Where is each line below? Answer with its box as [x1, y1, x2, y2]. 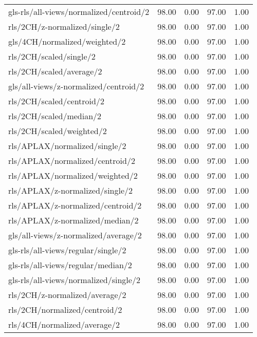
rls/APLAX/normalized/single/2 [8, 140, 126, 152]
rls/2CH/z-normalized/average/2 [8, 289, 126, 301]
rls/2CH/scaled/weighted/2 [8, 125, 107, 137]
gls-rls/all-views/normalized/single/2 [8, 274, 140, 286]
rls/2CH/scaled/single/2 [8, 50, 96, 62]
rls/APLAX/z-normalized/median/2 [8, 214, 139, 226]
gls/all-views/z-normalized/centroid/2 [8, 80, 144, 92]
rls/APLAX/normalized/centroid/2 [8, 155, 135, 166]
